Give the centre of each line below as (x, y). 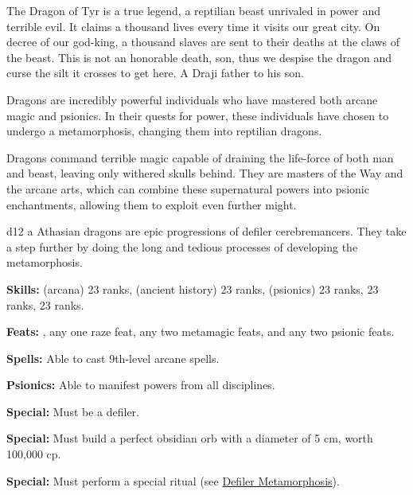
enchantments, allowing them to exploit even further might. (152, 204)
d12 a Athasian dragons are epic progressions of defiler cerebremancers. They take (206, 231)
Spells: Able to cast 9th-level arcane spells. (113, 358)
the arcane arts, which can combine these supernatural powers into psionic (188, 188)
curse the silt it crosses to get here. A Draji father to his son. (155, 73)
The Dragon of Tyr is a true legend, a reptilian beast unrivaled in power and (193, 10)
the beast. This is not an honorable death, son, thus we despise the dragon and (199, 57)
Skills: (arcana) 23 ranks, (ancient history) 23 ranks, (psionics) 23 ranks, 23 (193, 288)
